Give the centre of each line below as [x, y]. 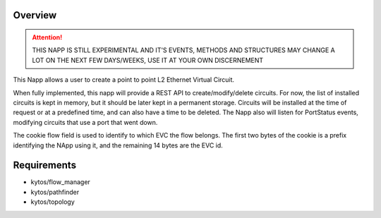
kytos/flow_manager [61, 182]
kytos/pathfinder [55, 192]
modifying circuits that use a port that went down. [85, 122]
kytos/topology [53, 202]
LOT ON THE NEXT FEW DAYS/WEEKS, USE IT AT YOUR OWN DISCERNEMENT [148, 60]
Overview [35, 15]
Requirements [45, 165]
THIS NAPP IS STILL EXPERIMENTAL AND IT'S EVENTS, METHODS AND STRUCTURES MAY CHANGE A [183, 50]
